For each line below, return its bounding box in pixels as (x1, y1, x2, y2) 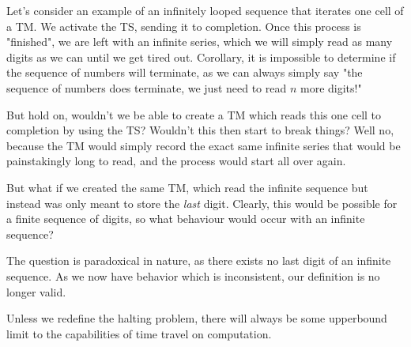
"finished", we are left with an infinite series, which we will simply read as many (6, 33, 393, 50)
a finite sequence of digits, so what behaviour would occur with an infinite (6, 210, 365, 227)
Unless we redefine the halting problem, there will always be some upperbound (6, 310, 387, 326)
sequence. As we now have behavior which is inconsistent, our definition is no (6, 267, 380, 284)
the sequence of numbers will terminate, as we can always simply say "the (6, 64, 363, 81)
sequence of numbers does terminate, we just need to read (6, 79, 287, 96)
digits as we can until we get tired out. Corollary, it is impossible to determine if (6, 48, 396, 65)
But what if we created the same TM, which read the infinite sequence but (6, 179, 368, 195)
